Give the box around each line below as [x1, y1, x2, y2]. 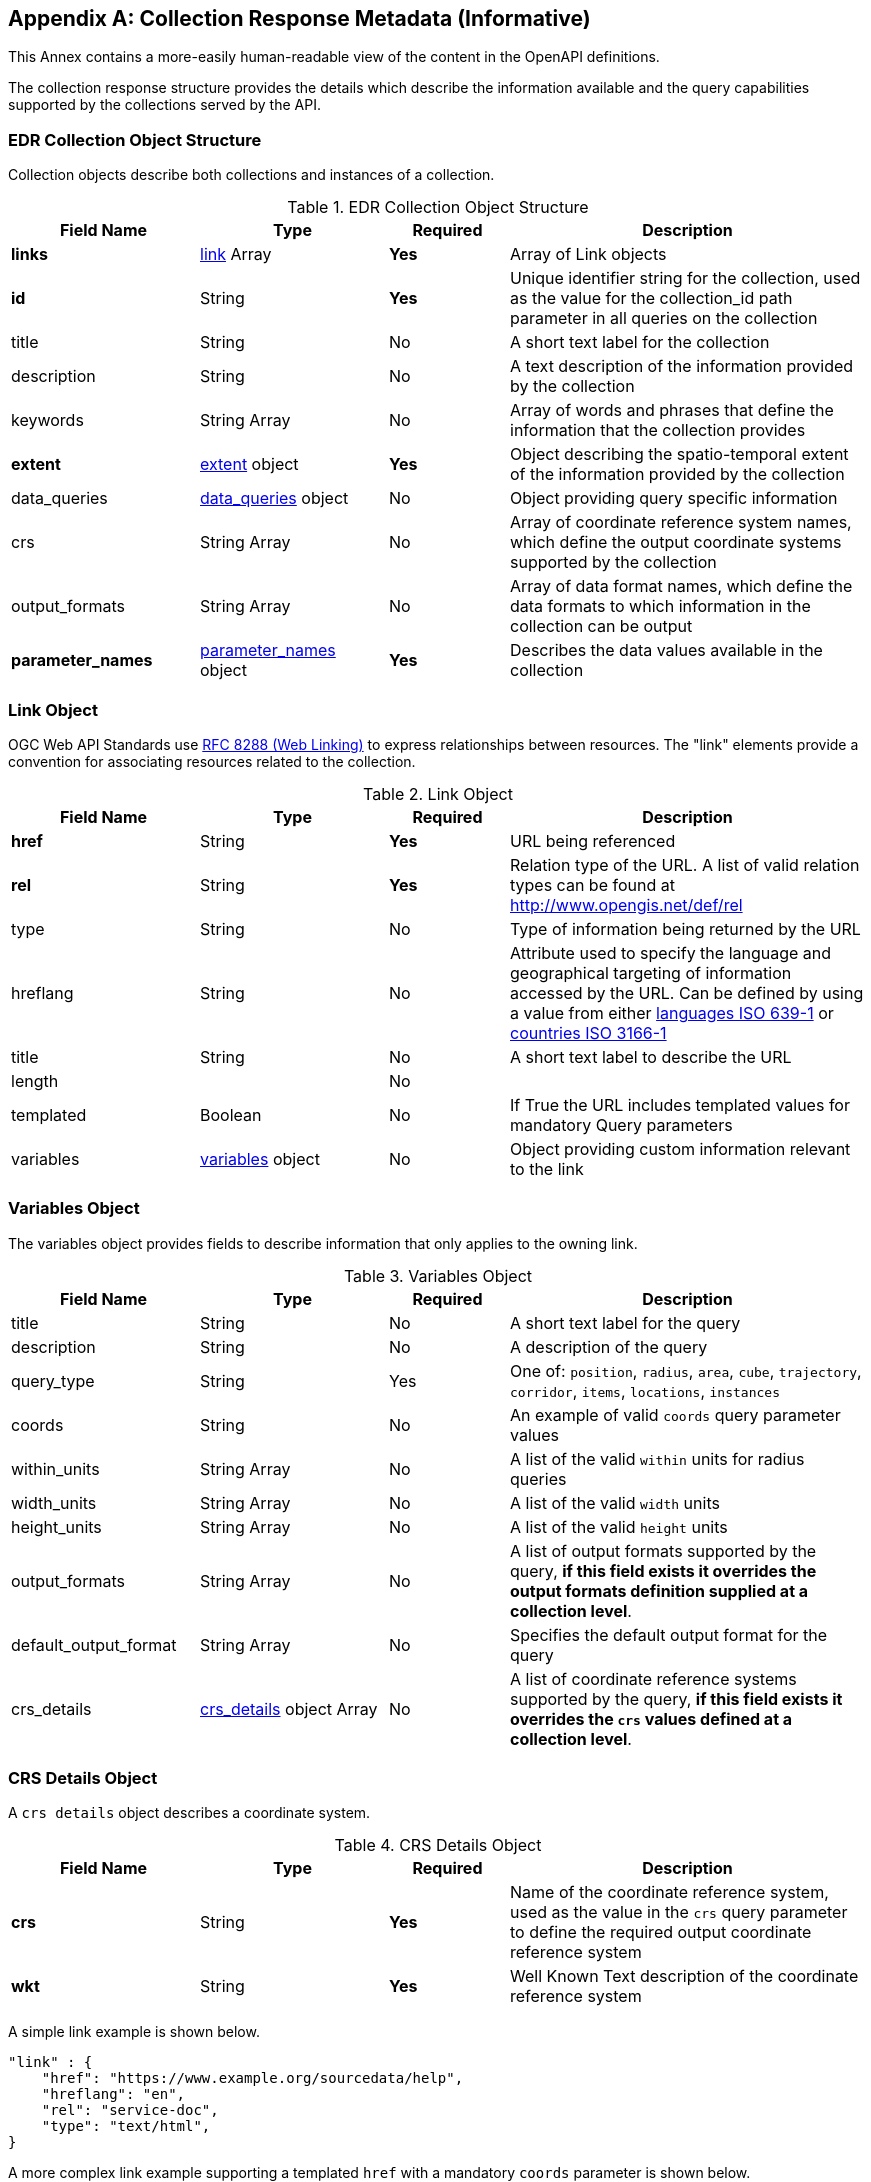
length [11, 1070, 59, 1091]
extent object [200, 454, 299, 475]
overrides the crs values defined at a [510, 1708, 793, 1729]
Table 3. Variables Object [343, 1265, 533, 1286]
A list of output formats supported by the [510, 1540, 817, 1561]
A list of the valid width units [510, 1492, 720, 1513]
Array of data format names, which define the [510, 576, 853, 597]
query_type [11, 1370, 95, 1391]
